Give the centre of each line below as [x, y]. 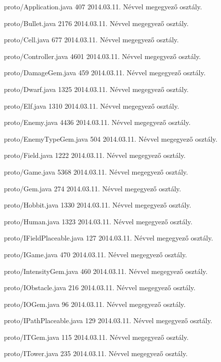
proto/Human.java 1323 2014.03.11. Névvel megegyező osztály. [98, 221]
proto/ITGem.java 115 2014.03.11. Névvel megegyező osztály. [96, 337]
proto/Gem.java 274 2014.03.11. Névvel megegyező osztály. [93, 188]
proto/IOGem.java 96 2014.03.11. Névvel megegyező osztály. [95, 304]
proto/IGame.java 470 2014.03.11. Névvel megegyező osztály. [96, 254]
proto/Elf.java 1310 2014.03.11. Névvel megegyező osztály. [92, 106]
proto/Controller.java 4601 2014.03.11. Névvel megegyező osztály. [103, 56]
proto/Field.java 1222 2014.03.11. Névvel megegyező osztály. [95, 155]
